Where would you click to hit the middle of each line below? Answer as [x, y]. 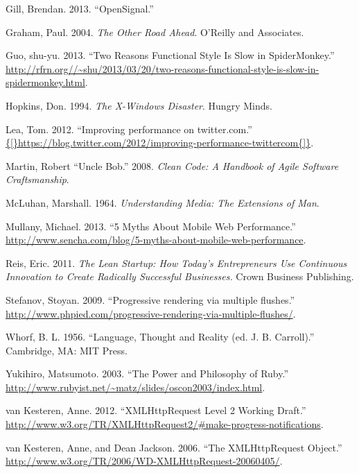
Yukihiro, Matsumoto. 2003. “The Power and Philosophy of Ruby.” [147, 373]
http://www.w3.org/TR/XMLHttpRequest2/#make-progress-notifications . [165, 424]
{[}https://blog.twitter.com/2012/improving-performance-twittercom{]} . [160, 143]
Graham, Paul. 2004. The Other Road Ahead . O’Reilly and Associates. [155, 32]
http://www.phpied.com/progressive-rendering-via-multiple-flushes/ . [151, 313]
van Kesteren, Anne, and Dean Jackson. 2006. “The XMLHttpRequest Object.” [174, 447]
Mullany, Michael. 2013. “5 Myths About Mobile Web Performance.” [151, 226]
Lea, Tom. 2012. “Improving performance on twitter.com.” [129, 129]
